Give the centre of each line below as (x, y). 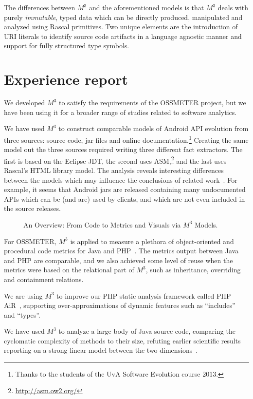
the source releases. (32, 208)
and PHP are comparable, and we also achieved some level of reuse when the (118, 260)
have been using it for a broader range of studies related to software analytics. (120, 112)
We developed (25, 103)
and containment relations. (44, 279)
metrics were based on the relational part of (69, 270)
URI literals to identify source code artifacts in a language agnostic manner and (123, 36)
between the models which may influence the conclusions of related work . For (121, 180)
